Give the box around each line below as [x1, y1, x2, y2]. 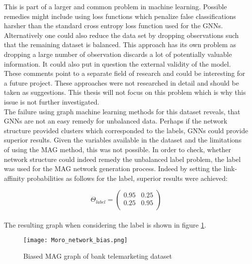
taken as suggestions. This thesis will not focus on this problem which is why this [4, 87, 246, 97]
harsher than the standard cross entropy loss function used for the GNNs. [4, 20, 223, 31]
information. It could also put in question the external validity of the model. [4, 58, 231, 69]
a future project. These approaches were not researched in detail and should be [4, 77, 239, 88]
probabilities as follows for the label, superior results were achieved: [27, 173, 228, 183]
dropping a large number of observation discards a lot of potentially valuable [4, 49, 232, 59]
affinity [4, 173, 25, 183]
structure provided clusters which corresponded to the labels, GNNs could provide [4, 125, 248, 135]
